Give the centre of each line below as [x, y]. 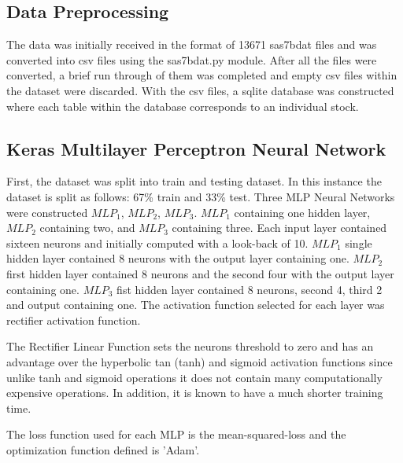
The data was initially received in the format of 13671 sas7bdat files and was [192, 44]
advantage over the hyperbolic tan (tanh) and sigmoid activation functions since [200, 361]
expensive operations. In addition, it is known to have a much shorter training [195, 393]
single [359, 243]
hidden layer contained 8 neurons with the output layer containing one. [178, 258]
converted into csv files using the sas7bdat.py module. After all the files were [192, 59]
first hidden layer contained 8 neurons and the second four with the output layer [200, 273]
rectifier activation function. [74, 320]
